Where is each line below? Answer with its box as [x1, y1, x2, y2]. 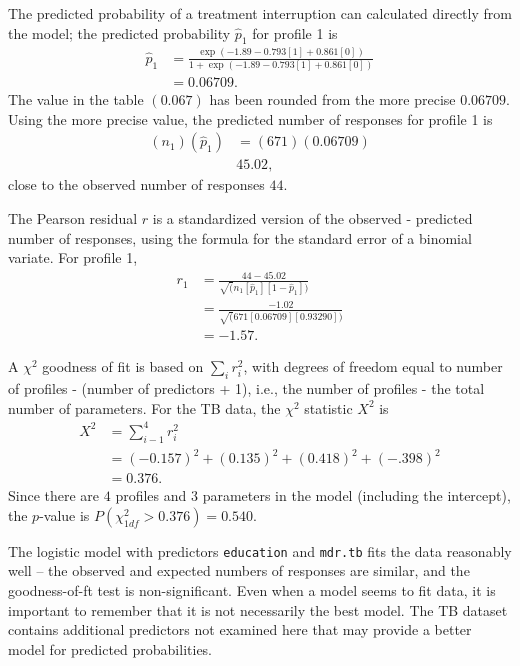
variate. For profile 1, [8, 247, 138, 268]
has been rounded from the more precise [209, 89, 456, 110]
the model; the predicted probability [8, 22, 231, 43]
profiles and [115, 485, 187, 506]
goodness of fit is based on [42, 356, 204, 377]
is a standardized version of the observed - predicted [152, 207, 473, 228]
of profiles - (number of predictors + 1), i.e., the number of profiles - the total [8, 378, 485, 399]
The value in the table [8, 89, 144, 110]
